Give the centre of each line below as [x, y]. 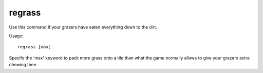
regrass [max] [34, 47]
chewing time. [23, 65]
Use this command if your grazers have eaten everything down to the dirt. [83, 27]
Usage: [16, 36]
